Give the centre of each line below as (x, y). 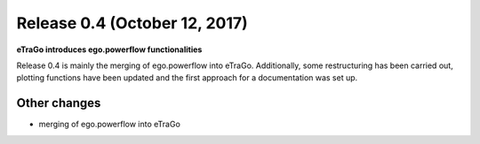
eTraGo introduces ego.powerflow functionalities (109, 49)
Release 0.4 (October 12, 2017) (132, 23)
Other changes (59, 103)
